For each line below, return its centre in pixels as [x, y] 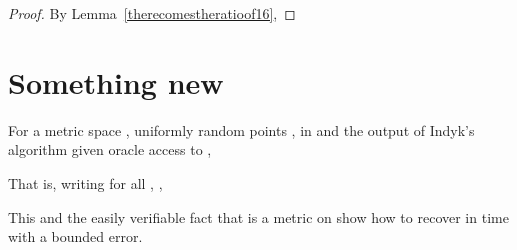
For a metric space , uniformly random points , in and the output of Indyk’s [241, 129]
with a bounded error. [75, 236]
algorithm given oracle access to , [110, 149]
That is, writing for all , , [85, 182]
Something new [116, 81]
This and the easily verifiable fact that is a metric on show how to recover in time [258, 216]
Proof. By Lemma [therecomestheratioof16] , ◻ [152, 13]
